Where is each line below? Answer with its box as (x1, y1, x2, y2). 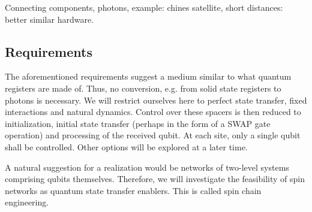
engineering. (5, 196, 49, 208)
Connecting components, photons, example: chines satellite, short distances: (5, 1, 283, 13)
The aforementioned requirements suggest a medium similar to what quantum (5, 70, 292, 83)
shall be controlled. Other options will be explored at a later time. (5, 140, 248, 153)
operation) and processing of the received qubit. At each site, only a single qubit (5, 129, 301, 141)
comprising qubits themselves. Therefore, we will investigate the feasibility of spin (5, 172, 305, 185)
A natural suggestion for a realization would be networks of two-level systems (5, 160, 289, 173)
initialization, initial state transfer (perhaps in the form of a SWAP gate (5, 117, 271, 129)
